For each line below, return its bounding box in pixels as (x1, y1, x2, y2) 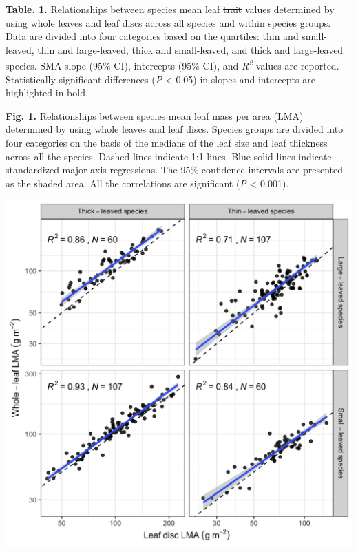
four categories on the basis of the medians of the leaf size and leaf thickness (6, 136, 328, 149)
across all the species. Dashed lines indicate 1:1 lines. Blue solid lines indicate (6, 149, 332, 163)
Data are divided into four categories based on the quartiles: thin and (6, 29, 299, 43)
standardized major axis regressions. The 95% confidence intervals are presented (6, 162, 343, 177)
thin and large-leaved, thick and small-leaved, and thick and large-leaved (37, 42, 344, 56)
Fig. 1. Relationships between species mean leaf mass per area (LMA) (6, 108, 304, 123)
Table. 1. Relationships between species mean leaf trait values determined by (6, 2, 335, 16)
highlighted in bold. (6, 85, 88, 100)
